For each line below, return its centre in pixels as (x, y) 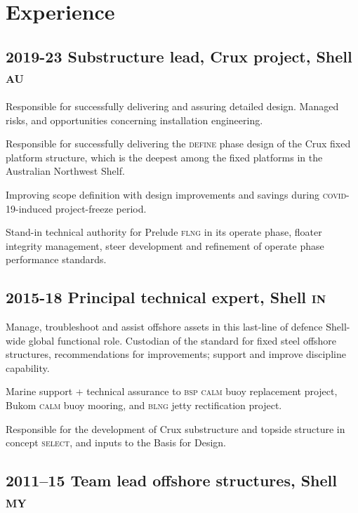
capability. (28, 367)
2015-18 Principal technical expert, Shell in (166, 297)
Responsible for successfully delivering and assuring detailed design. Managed (172, 106)
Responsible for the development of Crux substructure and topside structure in (175, 428)
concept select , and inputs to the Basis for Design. (116, 442)
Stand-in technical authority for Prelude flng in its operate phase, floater (164, 232)
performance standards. (56, 259)
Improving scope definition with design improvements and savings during (163, 194)
